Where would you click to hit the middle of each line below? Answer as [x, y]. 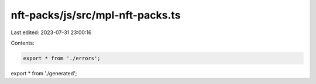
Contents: [23, 43]
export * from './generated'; [44, 73]
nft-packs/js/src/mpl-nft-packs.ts [96, 15]
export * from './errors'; [62, 58]
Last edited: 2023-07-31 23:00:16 [51, 32]
